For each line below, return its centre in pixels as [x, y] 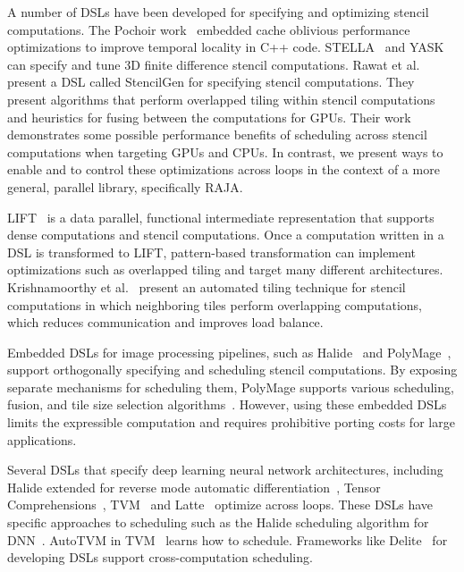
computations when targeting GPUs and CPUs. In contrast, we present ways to [225, 151]
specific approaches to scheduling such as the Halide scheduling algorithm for [218, 522]
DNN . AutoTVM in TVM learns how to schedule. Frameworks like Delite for [228, 539]
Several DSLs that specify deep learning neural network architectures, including [225, 470]
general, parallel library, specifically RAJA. [125, 186]
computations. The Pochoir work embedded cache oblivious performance [209, 29]
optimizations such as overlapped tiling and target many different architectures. [225, 269]
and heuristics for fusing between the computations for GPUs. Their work [209, 117]
